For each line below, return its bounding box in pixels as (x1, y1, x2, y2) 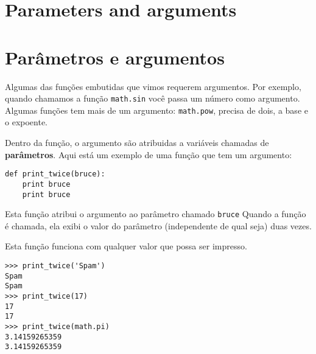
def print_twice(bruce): (5, 170, 105, 179)
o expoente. (5, 116, 47, 128)
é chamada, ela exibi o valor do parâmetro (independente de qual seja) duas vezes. (5, 219, 312, 232)
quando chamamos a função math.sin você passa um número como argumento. (5, 92, 300, 105)
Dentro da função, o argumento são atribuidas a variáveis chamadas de (5, 136, 269, 148)
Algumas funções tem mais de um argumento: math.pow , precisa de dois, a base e (5, 103, 308, 116)
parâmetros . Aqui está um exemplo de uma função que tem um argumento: (5, 148, 292, 161)
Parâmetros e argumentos (5, 44, 225, 69)
